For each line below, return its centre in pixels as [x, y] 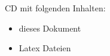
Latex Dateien [45, 48]
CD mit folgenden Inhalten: [55, 8]
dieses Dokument [50, 28]
